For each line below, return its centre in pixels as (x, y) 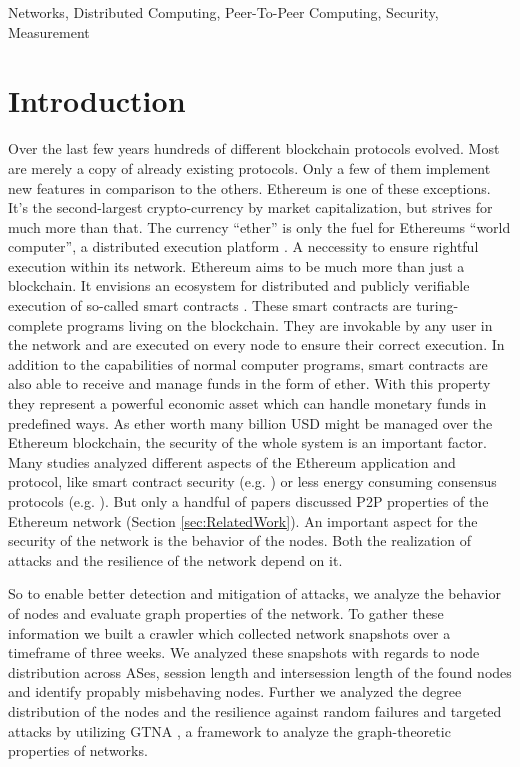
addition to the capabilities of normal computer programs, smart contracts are (248, 363)
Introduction (97, 100)
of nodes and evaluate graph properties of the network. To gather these (226, 612)
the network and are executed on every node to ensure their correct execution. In (256, 344)
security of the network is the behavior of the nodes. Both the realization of (239, 540)
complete (35, 324)
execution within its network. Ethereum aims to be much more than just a (236, 265)
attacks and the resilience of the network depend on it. (175, 559)
